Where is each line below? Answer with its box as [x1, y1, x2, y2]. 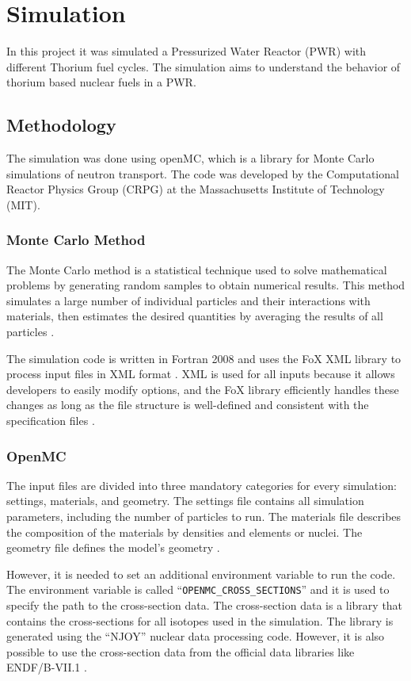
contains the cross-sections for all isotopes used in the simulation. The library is [6, 612, 394, 629]
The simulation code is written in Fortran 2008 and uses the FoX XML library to [6, 350, 401, 366]
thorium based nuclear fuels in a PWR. [6, 74, 196, 90]
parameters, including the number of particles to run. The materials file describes [6, 508, 401, 525]
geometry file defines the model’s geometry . [6, 539, 220, 556]
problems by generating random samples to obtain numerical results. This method [6, 277, 405, 293]
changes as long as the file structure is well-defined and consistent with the [6, 396, 369, 413]
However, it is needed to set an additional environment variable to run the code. [6, 565, 396, 582]
